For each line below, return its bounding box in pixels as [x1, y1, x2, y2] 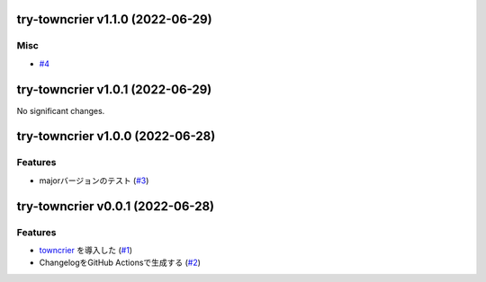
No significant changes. [16, 105, 105, 116]
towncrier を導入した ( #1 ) [39, 244, 133, 255]
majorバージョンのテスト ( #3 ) [39, 175, 149, 186]
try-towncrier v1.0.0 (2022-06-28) [16, 128, 216, 144]
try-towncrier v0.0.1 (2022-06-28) [16, 198, 215, 214]
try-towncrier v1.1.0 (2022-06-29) [16, 12, 212, 27]
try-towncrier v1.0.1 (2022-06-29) [16, 82, 212, 97]
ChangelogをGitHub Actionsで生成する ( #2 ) [39, 257, 202, 269]
